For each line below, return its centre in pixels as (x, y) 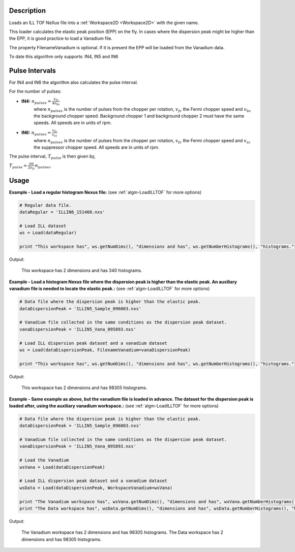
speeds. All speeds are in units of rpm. (73, 123)
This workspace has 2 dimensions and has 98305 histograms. (84, 388)
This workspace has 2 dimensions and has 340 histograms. (82, 270)
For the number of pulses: (35, 92)
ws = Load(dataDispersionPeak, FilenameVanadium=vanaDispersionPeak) (105, 350)
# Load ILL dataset (43, 226)
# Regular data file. (45, 205)
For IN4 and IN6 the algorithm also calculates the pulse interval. (74, 82)
